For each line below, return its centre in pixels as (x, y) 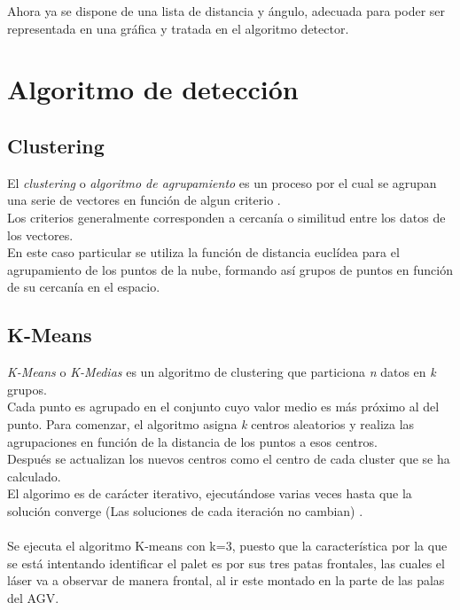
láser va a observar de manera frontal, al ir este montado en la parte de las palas (226, 580)
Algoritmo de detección (153, 89)
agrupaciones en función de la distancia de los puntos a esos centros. (192, 441)
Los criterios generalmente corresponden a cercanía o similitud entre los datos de (226, 217)
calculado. (34, 476)
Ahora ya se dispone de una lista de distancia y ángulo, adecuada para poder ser (226, 11)
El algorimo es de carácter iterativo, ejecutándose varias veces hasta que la (210, 493)
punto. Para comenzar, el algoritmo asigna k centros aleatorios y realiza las (211, 423)
